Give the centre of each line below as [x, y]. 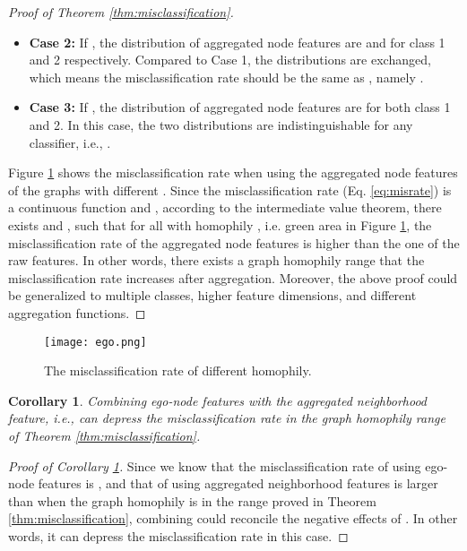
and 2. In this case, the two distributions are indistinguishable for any [221, 124]
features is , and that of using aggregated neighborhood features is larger [238, 483]
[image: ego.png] [95, 342]
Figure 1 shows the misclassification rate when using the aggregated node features [233, 172]
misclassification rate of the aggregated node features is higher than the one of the [234, 242]
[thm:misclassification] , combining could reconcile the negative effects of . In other [233, 518]
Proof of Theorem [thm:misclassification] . [121, 12]
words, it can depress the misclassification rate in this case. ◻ [178, 535]
